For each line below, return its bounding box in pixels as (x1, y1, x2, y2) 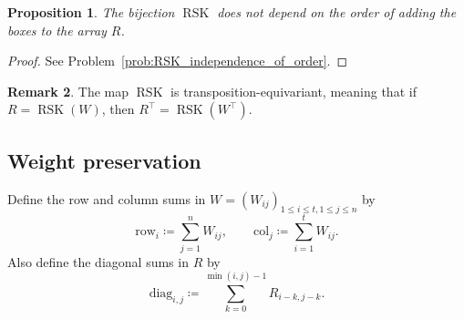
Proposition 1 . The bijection (7, 3, 175, 21)
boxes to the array (7, 20, 107, 39)
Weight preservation (7, 146, 201, 174)
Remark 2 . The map (7, 81, 129, 100)
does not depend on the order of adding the (217, 3, 457, 21)
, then (101, 99, 135, 118)
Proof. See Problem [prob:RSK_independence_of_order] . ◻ (7, 51, 348, 70)
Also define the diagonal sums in (7, 252, 189, 271)
